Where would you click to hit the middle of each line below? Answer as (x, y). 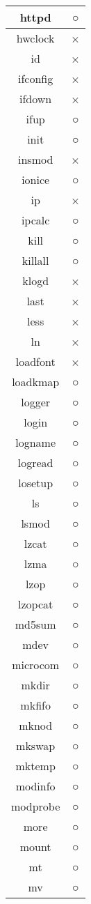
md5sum (35, 624)
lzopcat (36, 604)
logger (36, 402)
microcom (36, 665)
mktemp (35, 766)
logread (35, 462)
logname (36, 442)
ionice (36, 179)
